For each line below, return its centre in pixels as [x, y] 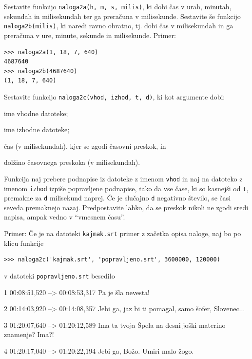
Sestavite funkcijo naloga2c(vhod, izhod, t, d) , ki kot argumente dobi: [115, 96]
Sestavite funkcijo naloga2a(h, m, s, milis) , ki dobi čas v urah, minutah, [118, 6]
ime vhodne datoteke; [36, 113]
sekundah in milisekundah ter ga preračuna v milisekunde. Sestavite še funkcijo [122, 16]
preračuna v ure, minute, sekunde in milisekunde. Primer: [90, 35]
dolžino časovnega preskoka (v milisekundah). [72, 162]
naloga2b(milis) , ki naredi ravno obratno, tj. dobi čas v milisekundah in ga [119, 26]
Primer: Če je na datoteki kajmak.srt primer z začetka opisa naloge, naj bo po [123, 233]
